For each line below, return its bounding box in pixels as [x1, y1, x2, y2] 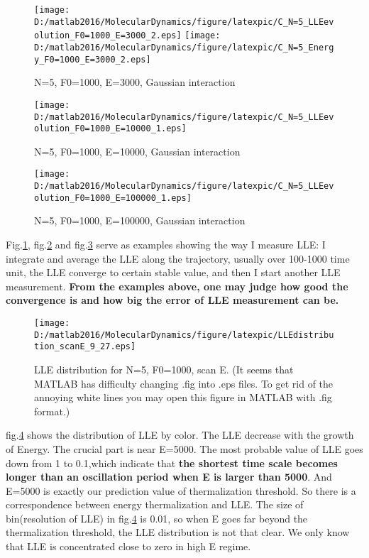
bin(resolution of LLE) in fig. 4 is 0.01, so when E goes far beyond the [6, 510, 308, 525]
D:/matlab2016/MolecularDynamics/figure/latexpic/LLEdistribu [34, 329, 334, 340]
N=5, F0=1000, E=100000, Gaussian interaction [34, 213, 246, 228]
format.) [34, 403, 70, 418]
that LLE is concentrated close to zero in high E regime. [6, 539, 251, 554]
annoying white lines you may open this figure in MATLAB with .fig [34, 390, 332, 405]
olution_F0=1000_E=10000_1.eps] [34, 124, 187, 134]
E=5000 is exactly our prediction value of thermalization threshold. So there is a [6, 483, 356, 498]
